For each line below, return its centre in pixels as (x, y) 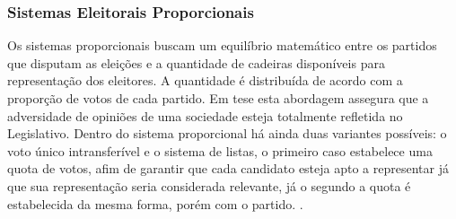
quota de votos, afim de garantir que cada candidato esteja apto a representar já (228, 168)
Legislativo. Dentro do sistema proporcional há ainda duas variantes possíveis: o (227, 133)
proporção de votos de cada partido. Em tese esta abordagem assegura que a (218, 98)
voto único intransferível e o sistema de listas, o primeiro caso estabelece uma (220, 150)
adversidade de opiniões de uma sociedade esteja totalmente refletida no (205, 115)
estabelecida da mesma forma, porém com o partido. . (155, 203)
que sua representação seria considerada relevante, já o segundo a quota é (209, 185)
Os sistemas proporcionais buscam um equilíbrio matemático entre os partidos (222, 45)
